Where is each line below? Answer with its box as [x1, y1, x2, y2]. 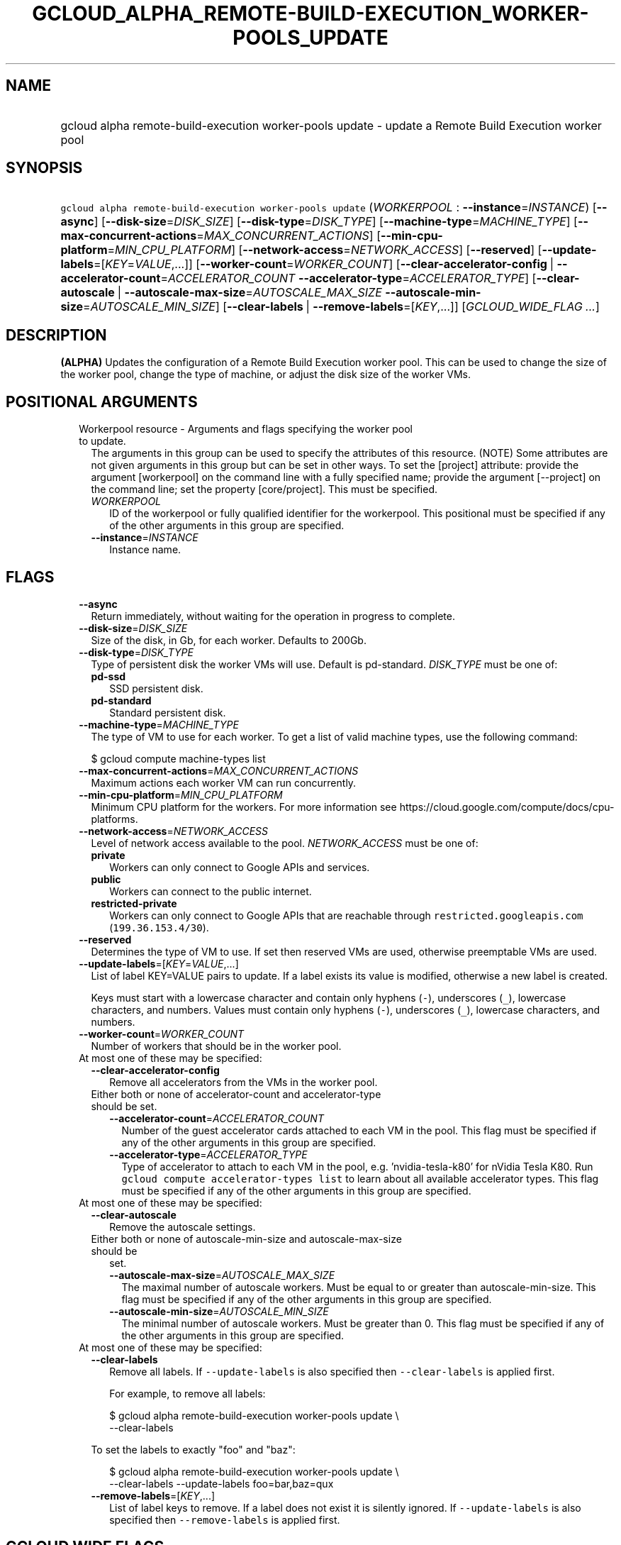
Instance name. [109, 543, 181, 556]
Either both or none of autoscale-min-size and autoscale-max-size [91, 1232, 402, 1245]
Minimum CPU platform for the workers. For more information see [91, 800, 397, 813]
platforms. [91, 812, 138, 825]
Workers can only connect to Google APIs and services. [109, 860, 370, 873]
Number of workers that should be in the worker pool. [91, 1039, 342, 1052]
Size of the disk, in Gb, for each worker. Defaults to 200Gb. [91, 633, 367, 646]
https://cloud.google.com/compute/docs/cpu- [399, 800, 615, 813]
